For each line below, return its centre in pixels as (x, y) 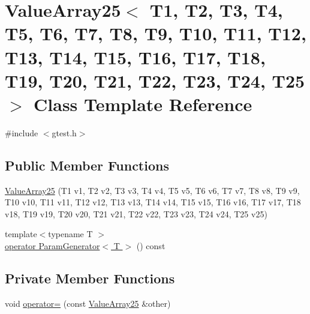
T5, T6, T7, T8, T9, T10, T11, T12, (156, 33)
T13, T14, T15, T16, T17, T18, (135, 57)
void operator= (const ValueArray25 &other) (88, 303)
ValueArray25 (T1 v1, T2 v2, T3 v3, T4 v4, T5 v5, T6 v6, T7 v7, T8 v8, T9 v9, (152, 190)
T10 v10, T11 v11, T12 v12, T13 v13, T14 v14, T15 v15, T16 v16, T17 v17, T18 (153, 202)
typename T (70, 234)
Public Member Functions (87, 165)
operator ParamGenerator (52, 246)
